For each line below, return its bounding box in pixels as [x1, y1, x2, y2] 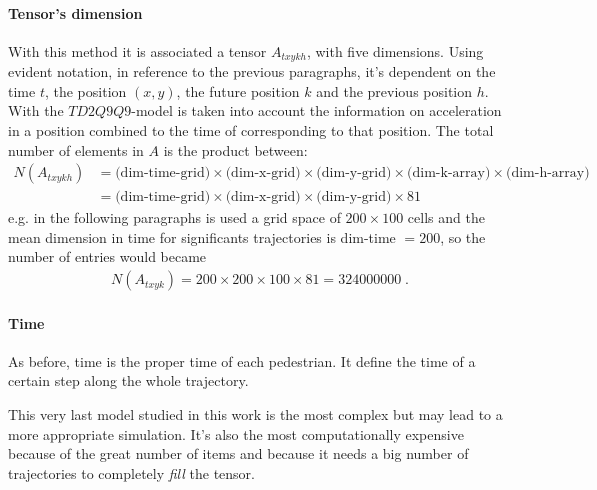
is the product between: [163, 139, 308, 160]
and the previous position [316, 80, 473, 101]
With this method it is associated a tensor [8, 40, 267, 61]
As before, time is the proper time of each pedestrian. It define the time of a [8, 350, 476, 371]
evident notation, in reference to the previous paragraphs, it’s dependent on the [8, 61, 496, 82]
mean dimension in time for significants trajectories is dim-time [8, 226, 396, 247]
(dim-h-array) [505, 166, 590, 181]
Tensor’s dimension [8, 2, 143, 23]
